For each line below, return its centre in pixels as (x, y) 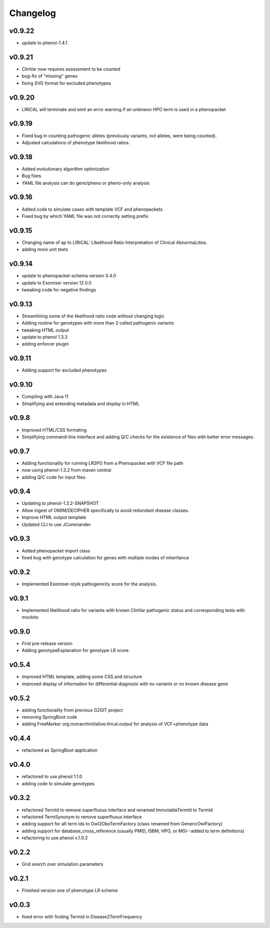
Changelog (32, 13)
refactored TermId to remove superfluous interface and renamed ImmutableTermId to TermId (117, 810)
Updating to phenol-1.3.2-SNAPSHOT (60, 503)
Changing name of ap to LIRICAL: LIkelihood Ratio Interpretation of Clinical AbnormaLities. (114, 242)
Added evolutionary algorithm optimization (65, 169)
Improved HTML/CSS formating (54, 430)
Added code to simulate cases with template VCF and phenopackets (92, 209)
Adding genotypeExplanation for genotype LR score (75, 651)
